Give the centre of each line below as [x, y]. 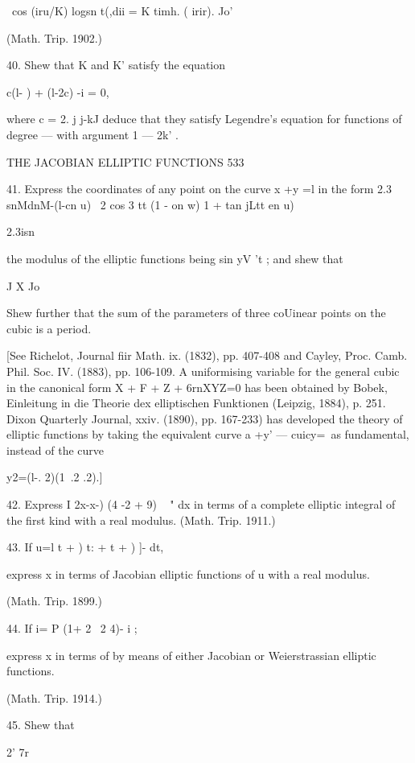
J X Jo [23, 285]
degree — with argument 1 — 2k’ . [92, 134]
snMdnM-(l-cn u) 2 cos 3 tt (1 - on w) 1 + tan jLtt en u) [150, 204]
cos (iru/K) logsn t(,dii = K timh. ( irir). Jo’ [122, 10]
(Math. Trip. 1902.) [55, 37]
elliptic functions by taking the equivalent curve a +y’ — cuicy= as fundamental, [208, 434]
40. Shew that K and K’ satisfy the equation [116, 65]
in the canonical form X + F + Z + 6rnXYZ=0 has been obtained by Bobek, [197, 387]
